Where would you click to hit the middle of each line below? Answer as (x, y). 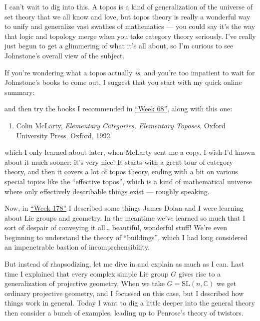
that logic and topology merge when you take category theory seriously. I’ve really (130, 36)
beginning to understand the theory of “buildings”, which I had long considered (126, 237)
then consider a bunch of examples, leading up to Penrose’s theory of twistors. (124, 313)
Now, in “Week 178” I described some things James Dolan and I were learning (124, 208)
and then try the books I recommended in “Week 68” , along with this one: (119, 109)
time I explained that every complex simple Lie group (87, 273)
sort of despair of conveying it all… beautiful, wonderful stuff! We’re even (116, 227)
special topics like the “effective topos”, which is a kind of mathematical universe (128, 181)
